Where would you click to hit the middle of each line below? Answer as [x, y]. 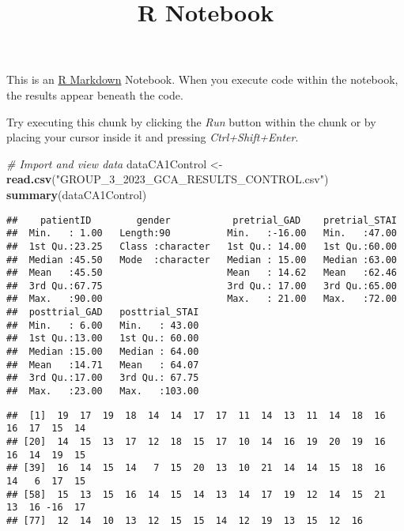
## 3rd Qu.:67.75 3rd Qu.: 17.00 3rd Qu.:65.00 [202, 286]
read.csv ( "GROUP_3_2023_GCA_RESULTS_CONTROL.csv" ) [168, 179]
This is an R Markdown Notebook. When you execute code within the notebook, [202, 79]
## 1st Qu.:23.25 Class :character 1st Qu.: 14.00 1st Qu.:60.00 [202, 246]
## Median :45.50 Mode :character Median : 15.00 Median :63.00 [202, 260]
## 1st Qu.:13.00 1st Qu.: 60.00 [103, 339]
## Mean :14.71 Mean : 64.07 [103, 365]
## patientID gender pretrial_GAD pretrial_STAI [202, 220]
